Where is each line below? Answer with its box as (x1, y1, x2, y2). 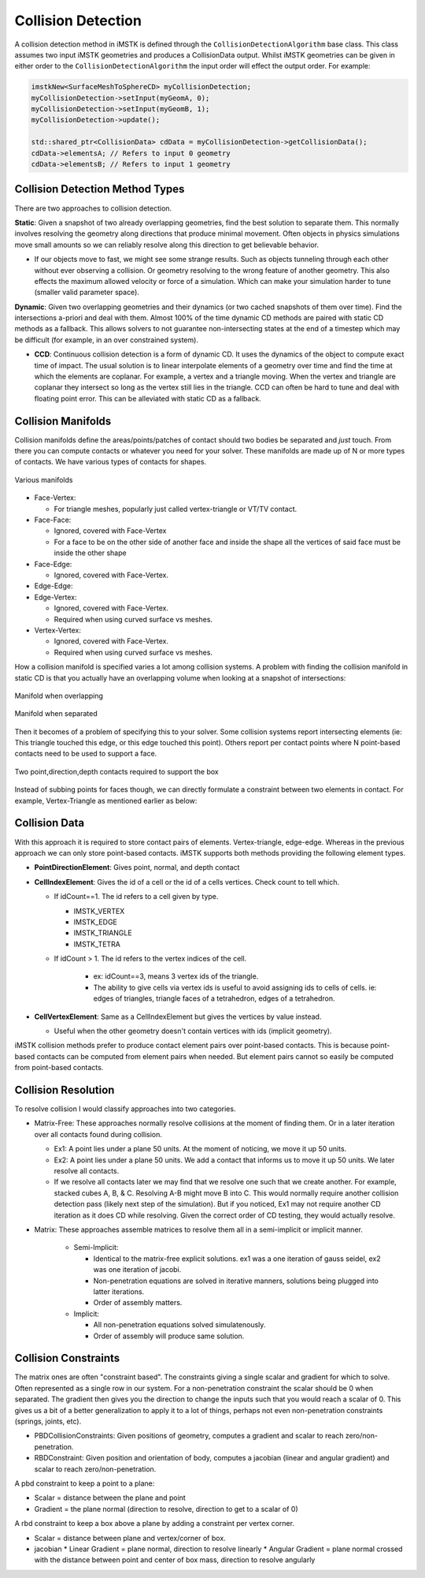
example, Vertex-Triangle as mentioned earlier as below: (14, 796, 198, 805)
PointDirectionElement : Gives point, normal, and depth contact (34, 863, 240, 872)
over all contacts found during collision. (34, 1129, 163, 1139)
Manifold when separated (14, 709, 98, 718)
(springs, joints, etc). (14, 1416, 82, 1426)
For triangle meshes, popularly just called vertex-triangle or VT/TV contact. (54, 504, 297, 513)
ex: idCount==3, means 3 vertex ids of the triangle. (93, 972, 259, 981)
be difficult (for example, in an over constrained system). (14, 335, 198, 345)
